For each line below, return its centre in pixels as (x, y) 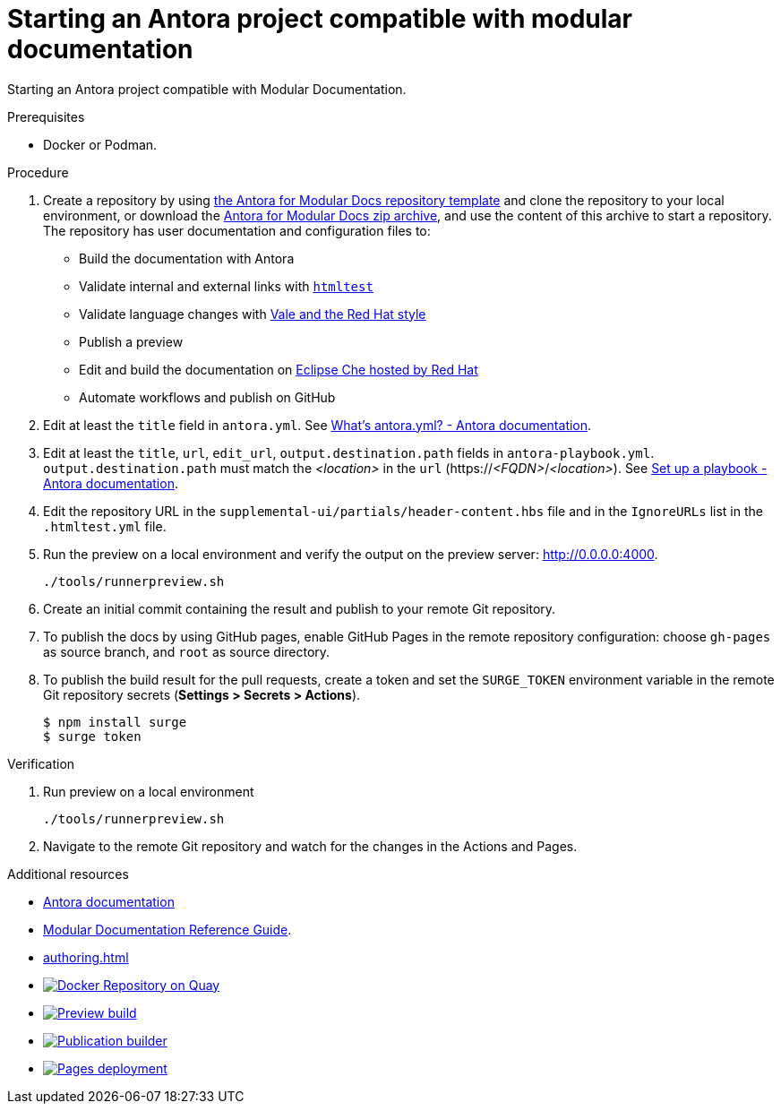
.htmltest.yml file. (105, 526)
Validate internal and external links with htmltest (226, 286)
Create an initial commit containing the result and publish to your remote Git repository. (300, 608)
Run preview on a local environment (149, 791)
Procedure (38, 172)
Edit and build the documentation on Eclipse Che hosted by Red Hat (279, 369)
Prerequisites (46, 116)
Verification (41, 763)
